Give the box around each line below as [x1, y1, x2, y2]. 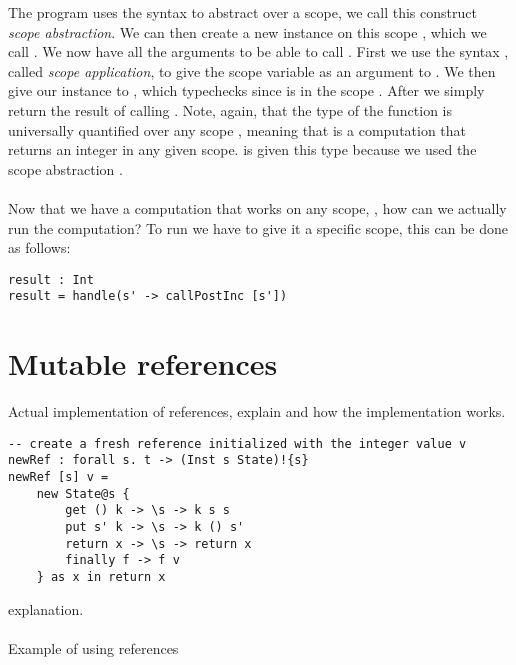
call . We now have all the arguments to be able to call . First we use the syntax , [8, 41, 509, 62]
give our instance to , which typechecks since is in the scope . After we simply [8, 80, 485, 101]
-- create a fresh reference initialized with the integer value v [8, 436, 467, 451]
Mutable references [8, 343, 278, 384]
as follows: [8, 237, 71, 258]
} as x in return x [36, 570, 166, 584]
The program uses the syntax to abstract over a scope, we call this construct [8, 2, 477, 22]
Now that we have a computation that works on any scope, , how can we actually [8, 197, 507, 218]
